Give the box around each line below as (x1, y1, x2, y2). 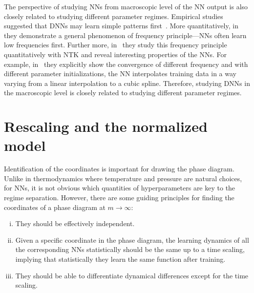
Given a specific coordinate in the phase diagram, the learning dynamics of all (15, 234, 249, 245)
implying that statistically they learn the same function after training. (15, 254, 226, 264)
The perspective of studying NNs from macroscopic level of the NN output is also (4, 1, 248, 11)
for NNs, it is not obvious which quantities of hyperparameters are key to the (4, 183, 235, 193)
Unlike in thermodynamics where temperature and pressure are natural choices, (4, 173, 242, 183)
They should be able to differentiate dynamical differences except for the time (15, 270, 249, 280)
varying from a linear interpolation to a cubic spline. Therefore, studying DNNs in (4, 78, 250, 88)
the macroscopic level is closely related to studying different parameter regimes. (4, 87, 242, 98)
